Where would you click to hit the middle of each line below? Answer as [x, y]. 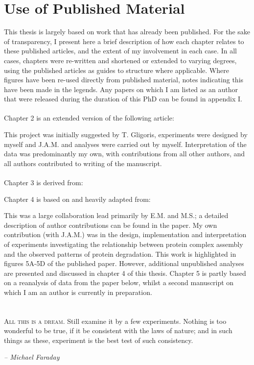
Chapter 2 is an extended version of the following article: [89, 118]
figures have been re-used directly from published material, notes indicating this [124, 80]
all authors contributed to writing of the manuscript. [83, 163]
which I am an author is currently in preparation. [78, 292]
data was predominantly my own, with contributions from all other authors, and [125, 154]
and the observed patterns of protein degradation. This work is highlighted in [120, 254]
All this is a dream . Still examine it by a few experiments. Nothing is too [115, 321]
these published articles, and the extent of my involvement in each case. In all [120, 51]
